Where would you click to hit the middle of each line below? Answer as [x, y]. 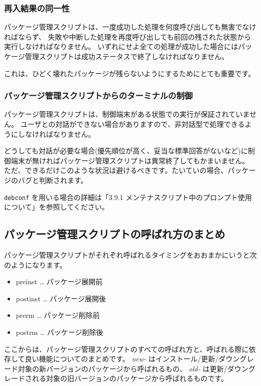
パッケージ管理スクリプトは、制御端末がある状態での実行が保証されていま [127, 114]
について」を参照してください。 [56, 207]
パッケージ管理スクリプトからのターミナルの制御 [98, 95]
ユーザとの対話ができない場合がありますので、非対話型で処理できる [133, 124]
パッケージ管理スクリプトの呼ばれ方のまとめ [115, 234]
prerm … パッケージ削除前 [58, 315]
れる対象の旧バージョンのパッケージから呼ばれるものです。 [130, 378]
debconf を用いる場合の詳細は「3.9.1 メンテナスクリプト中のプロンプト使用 [128, 197]
